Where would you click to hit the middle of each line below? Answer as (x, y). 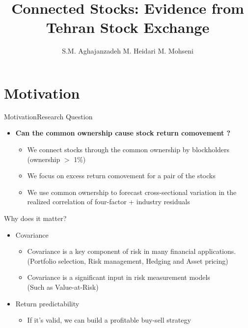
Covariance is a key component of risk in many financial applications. (132, 251)
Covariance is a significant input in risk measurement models (119, 277)
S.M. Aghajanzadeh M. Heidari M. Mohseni (128, 51)
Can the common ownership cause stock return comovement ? (123, 133)
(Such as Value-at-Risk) (63, 287)
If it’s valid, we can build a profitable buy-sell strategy (109, 320)
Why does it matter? (35, 218)
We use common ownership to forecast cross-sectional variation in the (132, 192)
